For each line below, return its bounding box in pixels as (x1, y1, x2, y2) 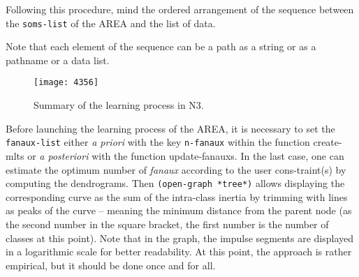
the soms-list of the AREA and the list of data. (6, 15, 216, 30)
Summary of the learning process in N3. (34, 98, 204, 112)
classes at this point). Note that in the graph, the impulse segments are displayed (6, 230, 354, 245)
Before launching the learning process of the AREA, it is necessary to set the (6, 121, 335, 135)
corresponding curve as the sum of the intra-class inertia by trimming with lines (6, 189, 348, 204)
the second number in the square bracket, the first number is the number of (6, 216, 329, 231)
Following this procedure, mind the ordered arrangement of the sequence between (6, 2, 354, 16)
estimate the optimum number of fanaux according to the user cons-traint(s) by (6, 162, 346, 177)
